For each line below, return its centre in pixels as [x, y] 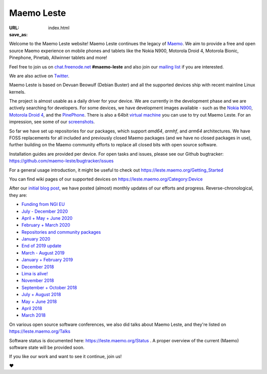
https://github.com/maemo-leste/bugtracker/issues [61, 161]
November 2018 [38, 281]
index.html [59, 28]
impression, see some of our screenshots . [52, 122]
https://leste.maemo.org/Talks [40, 331]
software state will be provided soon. [47, 347]
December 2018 [38, 267]
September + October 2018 [49, 287]
